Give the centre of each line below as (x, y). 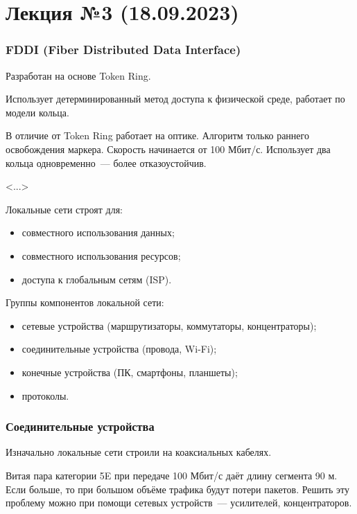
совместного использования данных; (98, 232)
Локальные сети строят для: (64, 209)
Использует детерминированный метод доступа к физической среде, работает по (175, 99)
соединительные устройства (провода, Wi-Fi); (119, 349)
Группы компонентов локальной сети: (85, 302)
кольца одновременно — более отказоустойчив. (106, 162)
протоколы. (45, 395)
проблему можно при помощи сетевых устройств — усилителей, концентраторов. (179, 503)
